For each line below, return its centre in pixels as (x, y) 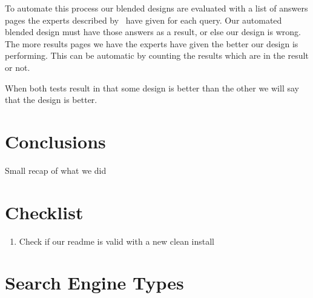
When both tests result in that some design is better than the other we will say (152, 88)
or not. (18, 67)
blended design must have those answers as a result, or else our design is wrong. (153, 32)
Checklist (44, 212)
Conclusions (55, 141)
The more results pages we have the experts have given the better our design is (152, 43)
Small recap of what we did (56, 170)
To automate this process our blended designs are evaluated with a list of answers (156, 8)
